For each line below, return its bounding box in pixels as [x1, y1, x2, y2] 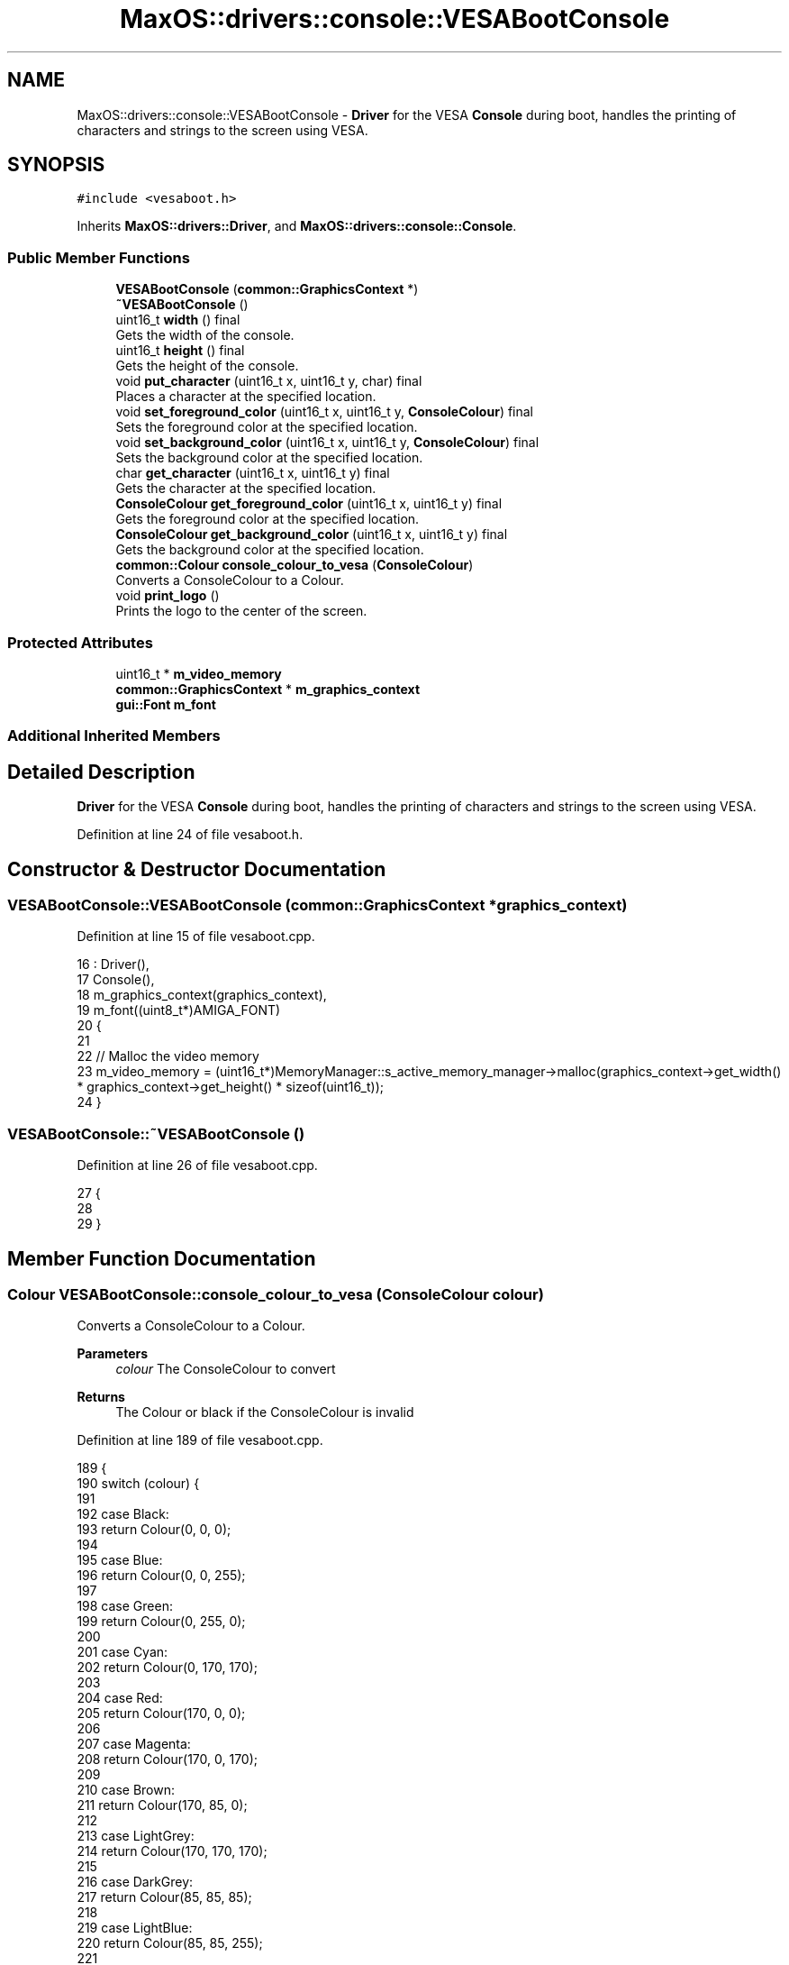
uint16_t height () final [115, 343, 245, 359]
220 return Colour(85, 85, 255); [77, 1935, 263, 1951]
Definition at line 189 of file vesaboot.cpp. [77, 1432, 323, 1449]
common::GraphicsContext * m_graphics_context [115, 681, 421, 697]
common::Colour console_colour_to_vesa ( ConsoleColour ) [115, 557, 474, 573]
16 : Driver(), [77, 956, 150, 973]
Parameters [77, 1346, 149, 1362]
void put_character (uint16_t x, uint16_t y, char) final [115, 373, 422, 389]
